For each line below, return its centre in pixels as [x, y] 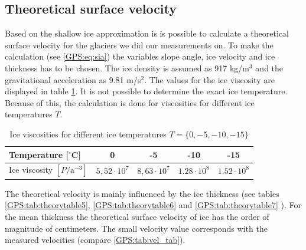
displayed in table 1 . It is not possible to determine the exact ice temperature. [146, 91]
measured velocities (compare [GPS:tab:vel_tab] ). [95, 240]
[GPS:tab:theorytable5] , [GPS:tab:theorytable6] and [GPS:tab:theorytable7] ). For [153, 205]
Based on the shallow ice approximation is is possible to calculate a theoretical [147, 33]
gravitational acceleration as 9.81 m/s [73, 79]
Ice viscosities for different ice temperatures [88, 134]
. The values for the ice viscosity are [209, 79]
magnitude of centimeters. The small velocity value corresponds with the [136, 228]
